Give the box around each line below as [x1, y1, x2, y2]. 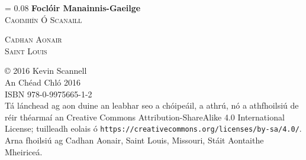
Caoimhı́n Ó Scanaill [5, 13, 82, 25]
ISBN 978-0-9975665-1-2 [5, 87, 92, 100]
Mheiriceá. [5, 145, 43, 158]
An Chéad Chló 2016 [5, 76, 80, 88]
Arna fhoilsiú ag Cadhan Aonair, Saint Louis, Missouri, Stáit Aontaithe [5, 134, 264, 146]
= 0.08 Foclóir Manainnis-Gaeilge [5, 2, 141, 14]
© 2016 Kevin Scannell [5, 64, 87, 77]
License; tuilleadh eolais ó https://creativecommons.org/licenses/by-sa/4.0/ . [5, 122, 302, 135]
